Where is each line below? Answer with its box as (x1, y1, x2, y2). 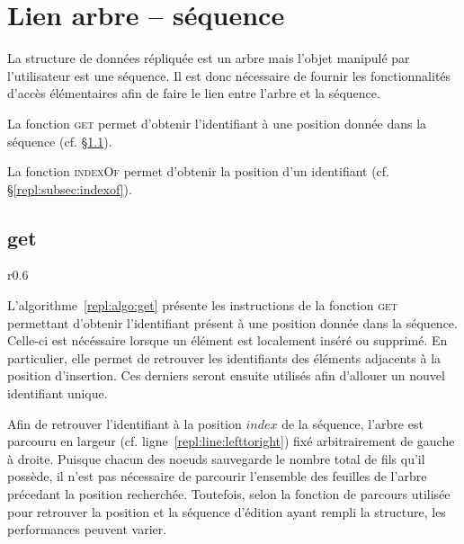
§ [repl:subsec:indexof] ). (7, 179, 132, 198)
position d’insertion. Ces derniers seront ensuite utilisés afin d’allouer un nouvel (7, 366, 445, 385)
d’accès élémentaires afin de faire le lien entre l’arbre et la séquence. (7, 84, 380, 103)
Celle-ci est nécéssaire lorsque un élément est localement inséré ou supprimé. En (7, 331, 448, 350)
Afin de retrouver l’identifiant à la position (7, 414, 242, 433)
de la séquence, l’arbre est (281, 414, 424, 433)
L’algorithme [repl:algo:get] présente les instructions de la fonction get (7, 296, 398, 315)
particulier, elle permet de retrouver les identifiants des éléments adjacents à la (7, 348, 442, 367)
